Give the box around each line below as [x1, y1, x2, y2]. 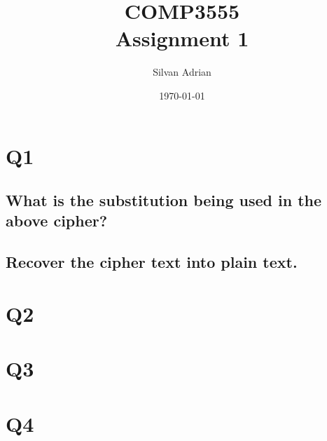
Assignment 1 [115, 24, 249, 53]
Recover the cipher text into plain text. [6, 251, 298, 273]
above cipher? [6, 210, 108, 231]
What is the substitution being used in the [6, 189, 322, 211]
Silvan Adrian [153, 65, 211, 79]
